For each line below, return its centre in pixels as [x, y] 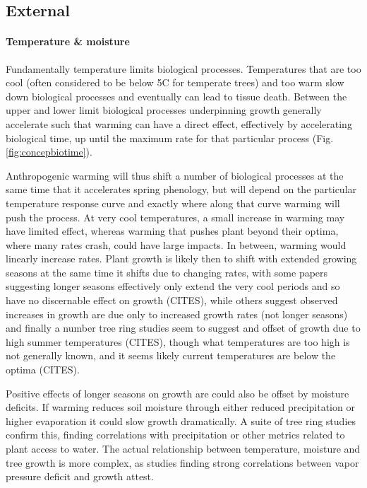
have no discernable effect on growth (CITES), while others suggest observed [172, 300]
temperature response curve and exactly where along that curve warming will [173, 203]
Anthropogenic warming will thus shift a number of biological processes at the [175, 175]
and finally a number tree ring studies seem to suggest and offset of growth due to [183, 328]
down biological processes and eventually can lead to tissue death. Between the [176, 96]
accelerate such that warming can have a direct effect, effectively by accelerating [179, 123]
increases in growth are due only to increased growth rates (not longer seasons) [177, 314]
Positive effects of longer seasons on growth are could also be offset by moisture [178, 393]
